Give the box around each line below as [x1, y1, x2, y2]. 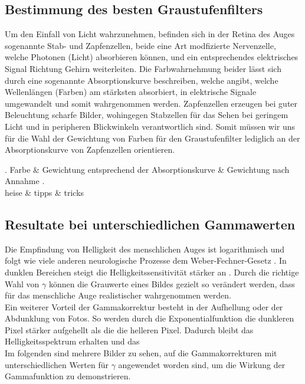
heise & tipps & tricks [5, 186, 84, 198]
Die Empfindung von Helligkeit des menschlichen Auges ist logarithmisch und [5, 242, 285, 255]
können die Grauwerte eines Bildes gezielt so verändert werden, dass [48, 277, 295, 290]
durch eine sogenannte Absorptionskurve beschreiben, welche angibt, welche [5, 74, 278, 86]
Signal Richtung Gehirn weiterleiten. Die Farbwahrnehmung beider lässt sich [5, 62, 281, 74]
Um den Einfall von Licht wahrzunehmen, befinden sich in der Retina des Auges [5, 28, 295, 40]
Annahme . [5, 175, 45, 187]
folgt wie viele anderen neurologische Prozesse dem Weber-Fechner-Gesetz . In [5, 254, 287, 267]
